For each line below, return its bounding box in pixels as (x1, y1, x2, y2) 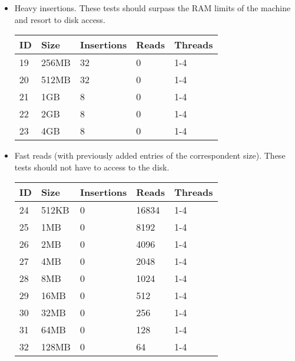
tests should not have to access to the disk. (14, 160, 170, 173)
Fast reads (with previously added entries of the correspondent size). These (14, 149, 286, 162)
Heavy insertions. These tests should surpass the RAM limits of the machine (14, 2, 291, 14)
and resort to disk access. (14, 13, 105, 25)
